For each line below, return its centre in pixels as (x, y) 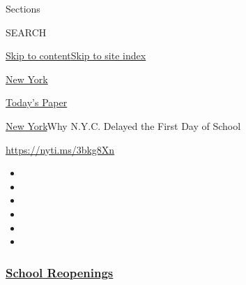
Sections (23, 8)
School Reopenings (60, 272)
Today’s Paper (37, 102)
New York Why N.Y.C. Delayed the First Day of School (123, 125)
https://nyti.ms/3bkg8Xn (60, 149)
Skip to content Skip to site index (76, 56)
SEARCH (26, 32)
